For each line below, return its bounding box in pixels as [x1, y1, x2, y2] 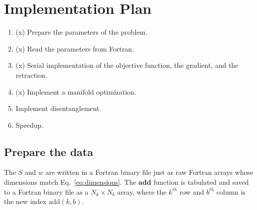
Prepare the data [4, 144, 93, 159]
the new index [4, 196, 47, 207]
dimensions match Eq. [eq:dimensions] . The [4, 177, 136, 187]
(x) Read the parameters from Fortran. [15, 43, 134, 53]
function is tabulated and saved [153, 177, 249, 187]
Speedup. [15, 119, 44, 130]
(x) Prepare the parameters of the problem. [15, 27, 148, 37]
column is [216, 186, 246, 197]
